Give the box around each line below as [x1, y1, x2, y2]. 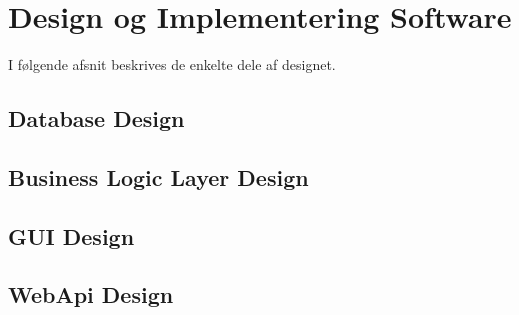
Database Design [8, 103, 185, 134]
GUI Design [8, 220, 135, 251]
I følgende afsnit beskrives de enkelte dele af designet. [8, 54, 336, 75]
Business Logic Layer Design [8, 161, 309, 192]
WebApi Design [8, 279, 174, 310]
